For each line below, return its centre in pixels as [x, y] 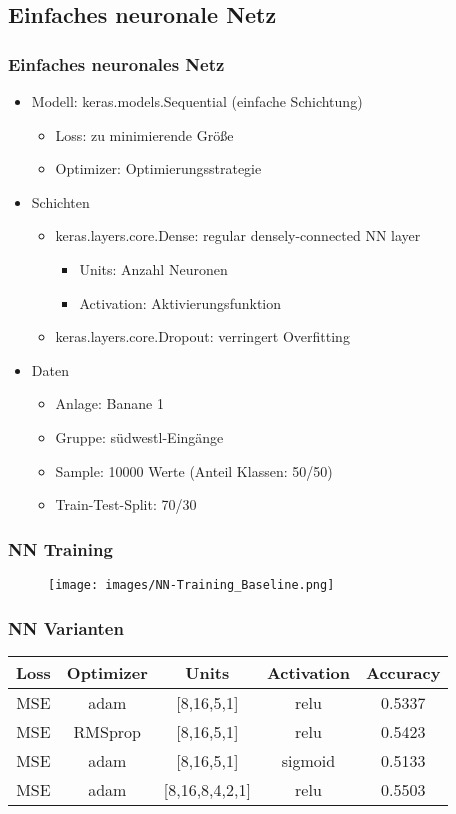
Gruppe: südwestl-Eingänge [139, 436]
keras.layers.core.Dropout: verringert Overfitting [202, 336]
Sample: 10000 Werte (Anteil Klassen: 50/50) [194, 470]
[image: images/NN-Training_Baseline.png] [191, 584]
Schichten [60, 201]
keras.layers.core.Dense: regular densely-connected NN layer [238, 235]
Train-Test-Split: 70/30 [126, 504]
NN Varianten [66, 627]
